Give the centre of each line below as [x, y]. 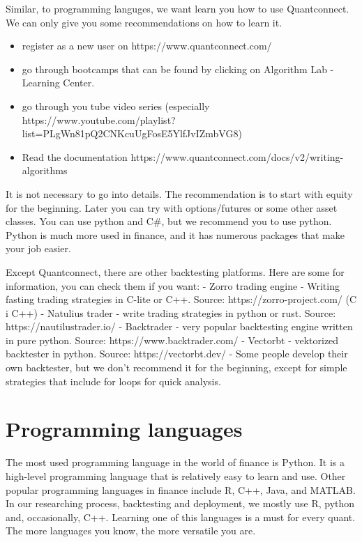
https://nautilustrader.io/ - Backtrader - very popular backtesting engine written [179, 326]
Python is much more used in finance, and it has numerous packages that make [175, 234]
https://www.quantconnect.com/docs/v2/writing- [237, 156]
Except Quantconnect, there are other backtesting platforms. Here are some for [175, 271]
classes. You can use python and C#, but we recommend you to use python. [169, 221]
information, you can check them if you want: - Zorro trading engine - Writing [173, 285]
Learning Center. [58, 83]
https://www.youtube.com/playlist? [99, 119]
